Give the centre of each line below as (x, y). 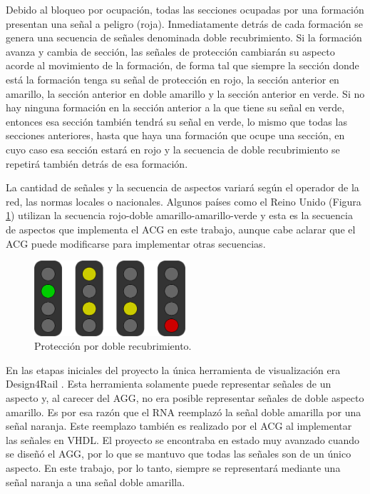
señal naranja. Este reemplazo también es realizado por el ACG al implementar (179, 426)
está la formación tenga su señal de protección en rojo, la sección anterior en (173, 79)
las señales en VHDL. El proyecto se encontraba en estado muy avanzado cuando (183, 439)
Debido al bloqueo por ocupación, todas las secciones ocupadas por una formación (185, 9)
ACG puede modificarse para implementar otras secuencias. (136, 243)
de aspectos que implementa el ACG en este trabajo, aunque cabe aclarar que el (181, 229)
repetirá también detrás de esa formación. (97, 163)
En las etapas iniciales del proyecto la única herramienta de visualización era (173, 369)
